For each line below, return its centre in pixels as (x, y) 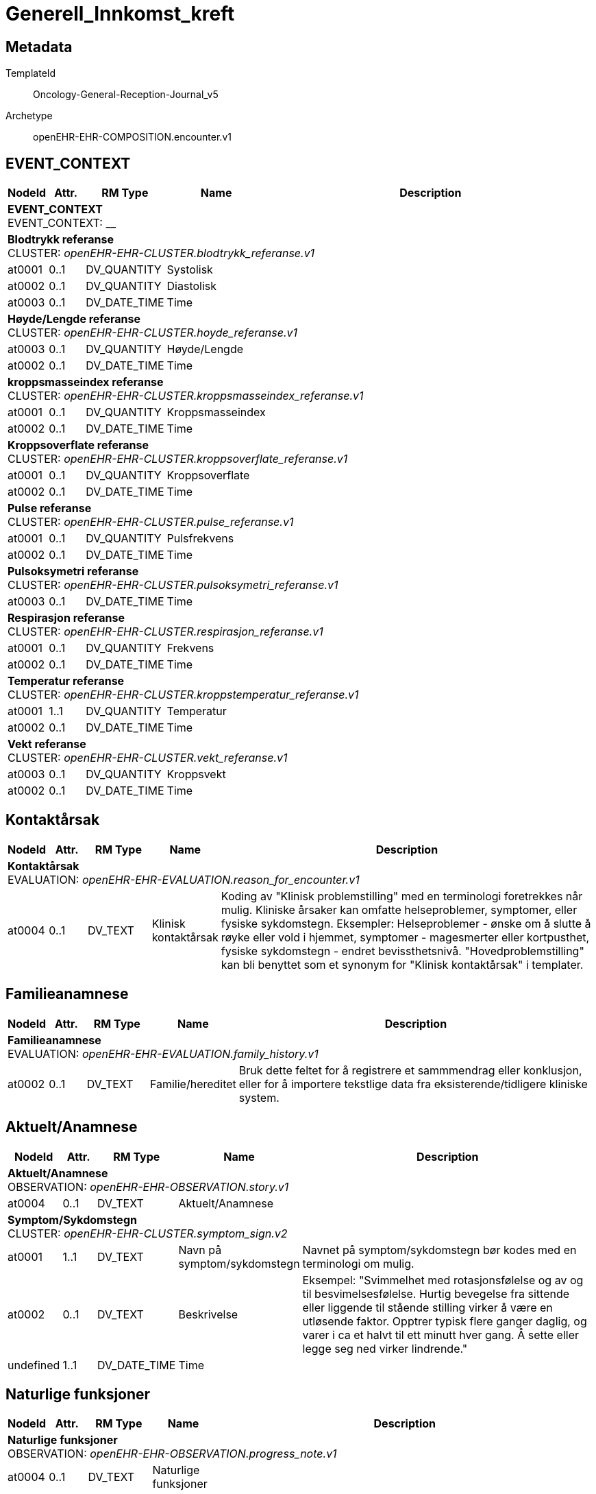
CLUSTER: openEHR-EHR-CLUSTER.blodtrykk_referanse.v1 (161, 253)
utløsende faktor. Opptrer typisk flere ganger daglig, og (445, 1321)
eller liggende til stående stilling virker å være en (427, 1307)
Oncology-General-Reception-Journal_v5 (126, 95)
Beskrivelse (208, 1314)
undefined (34, 1365)
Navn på (200, 1250)
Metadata (39, 47)
